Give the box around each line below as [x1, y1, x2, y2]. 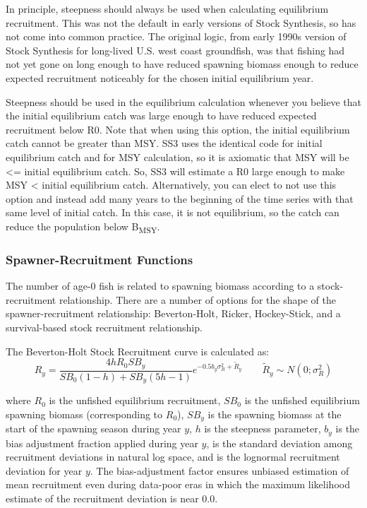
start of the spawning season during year [6, 421, 181, 436]
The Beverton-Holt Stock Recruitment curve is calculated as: [6, 343, 270, 358]
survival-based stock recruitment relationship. [6, 320, 203, 335]
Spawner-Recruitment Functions [6, 250, 193, 268]
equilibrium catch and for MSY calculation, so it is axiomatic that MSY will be [6, 149, 349, 164]
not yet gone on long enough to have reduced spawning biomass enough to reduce [6, 57, 359, 71]
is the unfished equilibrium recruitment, [49, 393, 221, 408]
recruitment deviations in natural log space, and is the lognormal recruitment [6, 449, 340, 464]
